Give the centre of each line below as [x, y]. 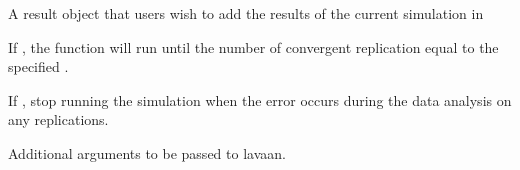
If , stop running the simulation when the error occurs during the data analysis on [260, 99]
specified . [38, 66]
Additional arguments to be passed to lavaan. [147, 152]
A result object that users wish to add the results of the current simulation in [246, 13]
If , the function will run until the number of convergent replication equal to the [253, 46]
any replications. [58, 119]
